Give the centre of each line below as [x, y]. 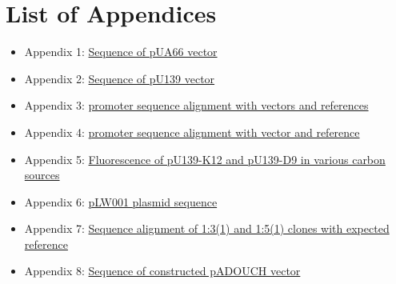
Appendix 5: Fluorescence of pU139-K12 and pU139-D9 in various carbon [205, 159]
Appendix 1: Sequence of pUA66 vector [121, 52]
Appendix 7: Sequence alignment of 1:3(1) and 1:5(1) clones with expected [207, 228]
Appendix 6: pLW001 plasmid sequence [121, 201]
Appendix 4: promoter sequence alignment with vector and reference [192, 132]
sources [42, 175]
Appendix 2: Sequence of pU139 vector [120, 78]
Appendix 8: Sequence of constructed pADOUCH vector [162, 271]
